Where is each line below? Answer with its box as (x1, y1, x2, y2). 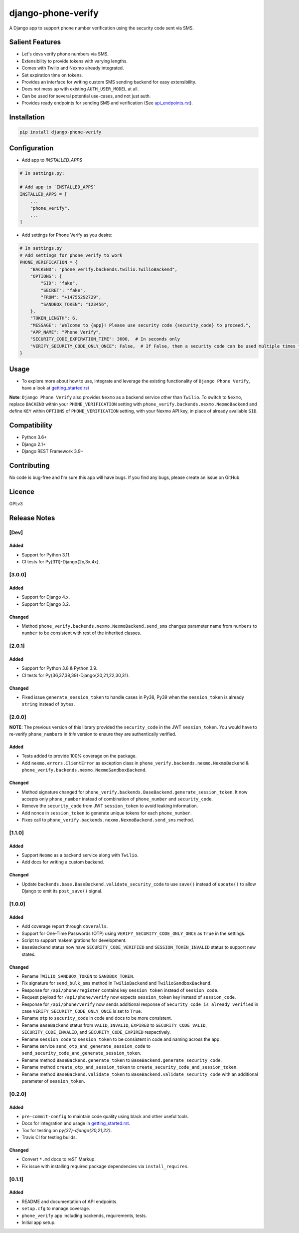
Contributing (9, 461, 50, 469)
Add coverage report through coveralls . (21, 923, 108, 929)
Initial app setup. (21, 1219, 56, 1226)
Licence (9, 487, 35, 496)
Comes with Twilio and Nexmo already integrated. (21, 65, 124, 71)
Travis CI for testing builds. (21, 1134, 77, 1141)
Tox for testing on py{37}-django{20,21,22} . (21, 1127, 112, 1133)
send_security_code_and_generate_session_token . (21, 1050, 142, 1056)
